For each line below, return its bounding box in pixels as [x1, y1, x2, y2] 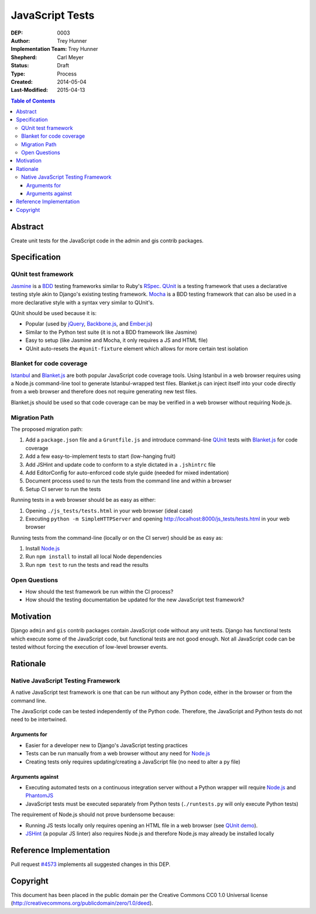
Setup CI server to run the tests [25, 485, 101, 492]
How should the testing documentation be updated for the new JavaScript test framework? [25, 596, 245, 603]
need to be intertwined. [11, 716, 67, 723]
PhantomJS [25, 792, 54, 799]
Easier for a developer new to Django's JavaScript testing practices [25, 741, 188, 749]
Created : [11, 78, 33, 85]
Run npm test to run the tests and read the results [25, 561, 149, 568]
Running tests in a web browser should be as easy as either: [11, 497, 156, 504]
